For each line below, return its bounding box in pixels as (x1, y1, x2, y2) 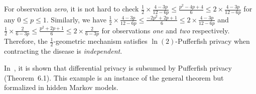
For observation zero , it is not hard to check (4, 3, 139, 13)
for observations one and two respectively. (101, 25, 230, 35)
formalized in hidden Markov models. (4, 82, 118, 93)
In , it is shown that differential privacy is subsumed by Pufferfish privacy (4, 62, 232, 73)
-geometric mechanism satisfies (53, 36, 148, 46)
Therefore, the (4, 36, 48, 46)
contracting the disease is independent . (4, 46, 122, 56)
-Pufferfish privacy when (175, 36, 250, 46)
